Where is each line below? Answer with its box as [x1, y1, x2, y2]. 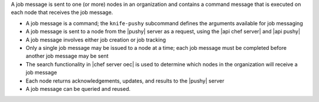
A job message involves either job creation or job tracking [25, 36, 167, 43]
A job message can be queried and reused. [25, 85, 131, 92]
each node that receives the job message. [11, 9, 113, 16]
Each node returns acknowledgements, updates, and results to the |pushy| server [25, 77, 224, 84]
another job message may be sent [25, 53, 109, 60]
